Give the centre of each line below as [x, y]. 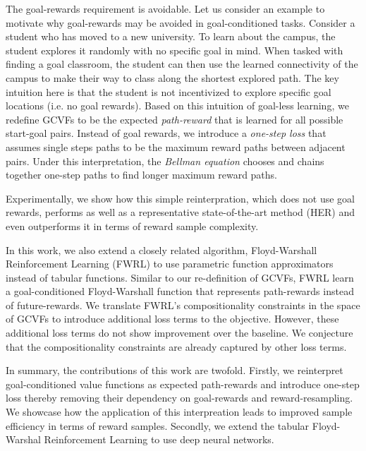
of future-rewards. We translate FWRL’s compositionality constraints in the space [183, 305]
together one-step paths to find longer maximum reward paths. [141, 175]
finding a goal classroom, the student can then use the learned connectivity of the [182, 64]
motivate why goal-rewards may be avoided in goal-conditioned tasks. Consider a [181, 22]
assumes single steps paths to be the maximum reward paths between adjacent [176, 146]
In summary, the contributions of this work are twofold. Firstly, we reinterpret [175, 370]
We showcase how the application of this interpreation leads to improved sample [179, 412]
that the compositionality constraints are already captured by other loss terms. [176, 346]
